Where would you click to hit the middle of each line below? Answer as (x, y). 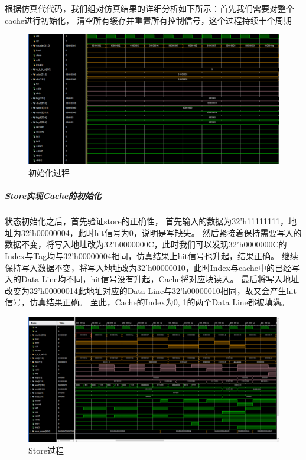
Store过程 (46, 450)
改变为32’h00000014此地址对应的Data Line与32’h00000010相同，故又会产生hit (151, 290)
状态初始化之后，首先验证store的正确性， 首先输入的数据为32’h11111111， (147, 221)
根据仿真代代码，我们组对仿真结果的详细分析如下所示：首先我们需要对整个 (149, 8)
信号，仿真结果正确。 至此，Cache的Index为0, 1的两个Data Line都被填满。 (147, 302)
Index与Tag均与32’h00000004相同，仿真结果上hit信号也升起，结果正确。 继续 (152, 256)
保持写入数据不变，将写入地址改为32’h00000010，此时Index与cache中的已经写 (152, 267)
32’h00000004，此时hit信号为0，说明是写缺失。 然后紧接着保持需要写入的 (161, 232)
